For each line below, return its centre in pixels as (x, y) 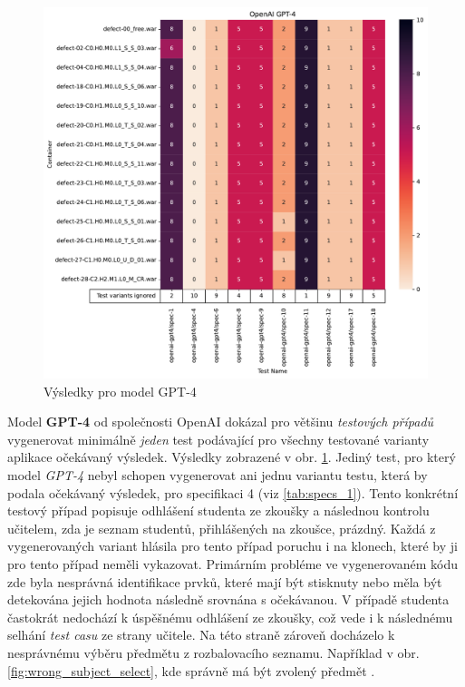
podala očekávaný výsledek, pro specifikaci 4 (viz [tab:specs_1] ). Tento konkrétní (233, 492)
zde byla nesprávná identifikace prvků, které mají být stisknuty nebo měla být (225, 581)
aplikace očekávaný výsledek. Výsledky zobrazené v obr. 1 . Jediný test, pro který (232, 457)
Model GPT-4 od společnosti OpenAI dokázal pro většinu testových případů (221, 422)
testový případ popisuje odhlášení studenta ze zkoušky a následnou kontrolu (218, 510)
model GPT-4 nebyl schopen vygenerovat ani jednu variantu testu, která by (218, 475)
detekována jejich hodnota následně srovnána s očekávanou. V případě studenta (228, 599)
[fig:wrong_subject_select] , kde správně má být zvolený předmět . (191, 670)
